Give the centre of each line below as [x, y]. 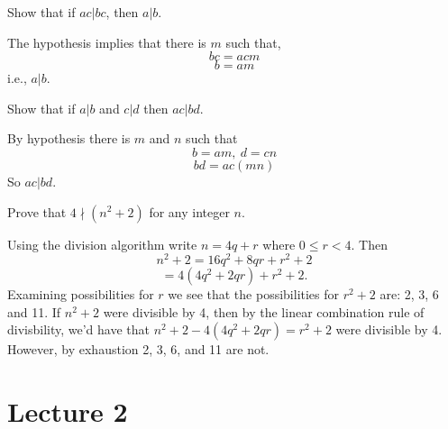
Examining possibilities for [81, 294]
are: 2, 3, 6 [409, 294]
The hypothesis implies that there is [107, 42]
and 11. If [34, 311]
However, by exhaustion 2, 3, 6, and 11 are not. [138, 349]
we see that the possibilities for [254, 294]
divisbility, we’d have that [78, 329]
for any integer [189, 211]
